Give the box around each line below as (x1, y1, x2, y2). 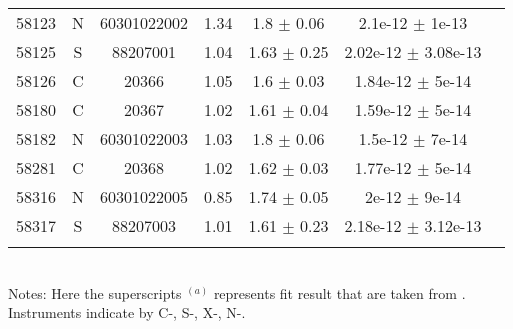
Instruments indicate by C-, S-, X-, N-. (8, 302, 246, 323)
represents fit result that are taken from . (213, 282, 466, 303)
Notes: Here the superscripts (8, 282, 182, 303)
